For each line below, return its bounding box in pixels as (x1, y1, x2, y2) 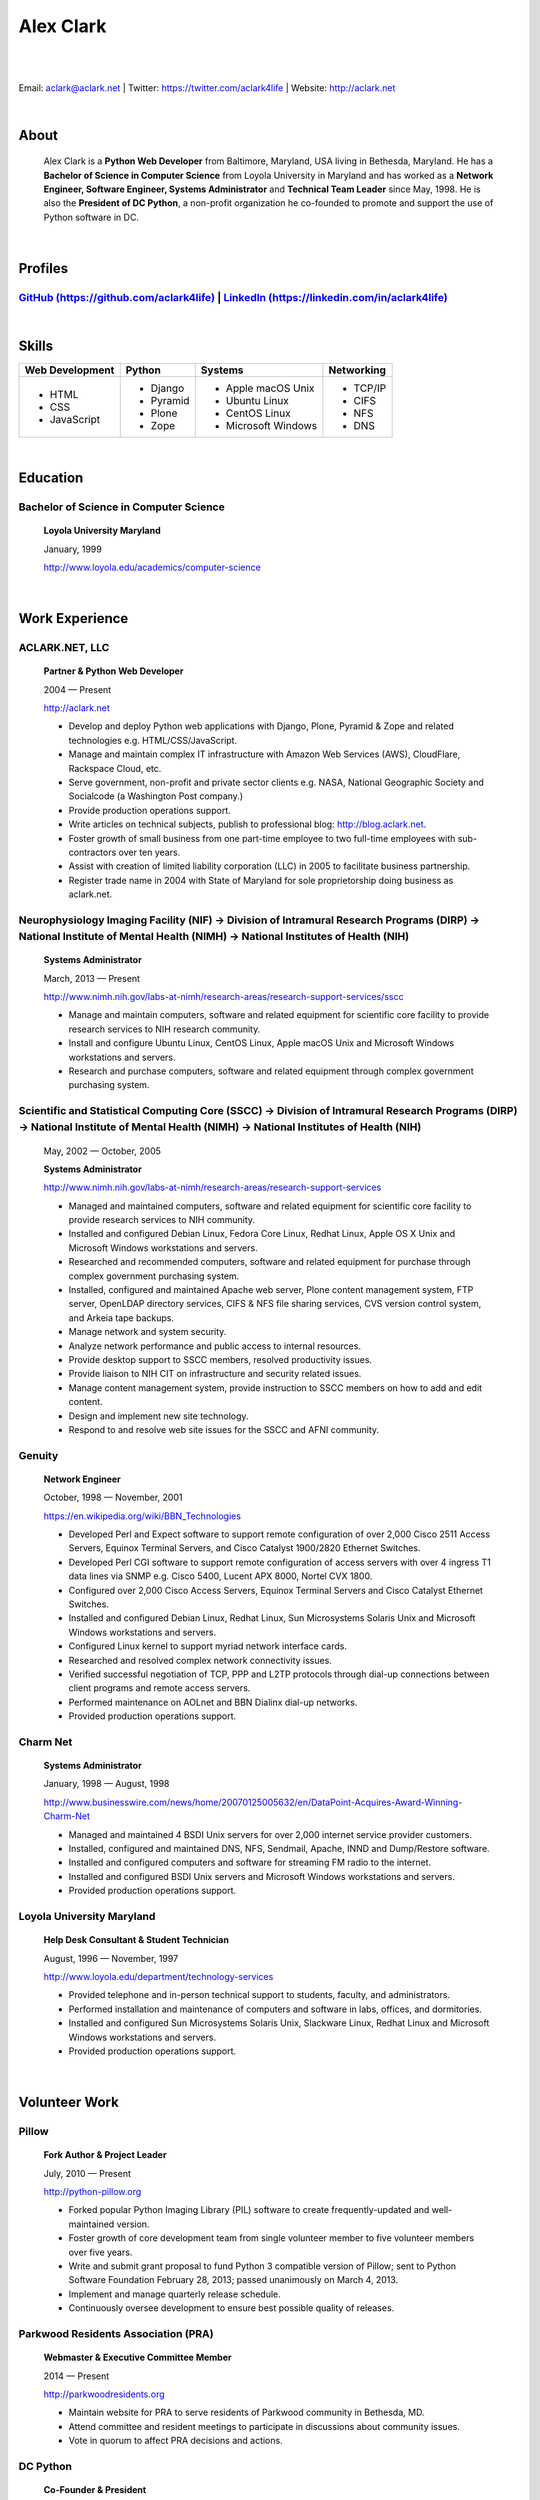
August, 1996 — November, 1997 (43, 1952, 179, 1964)
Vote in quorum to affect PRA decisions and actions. (68, 2435, 284, 2447)
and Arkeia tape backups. (68, 1311, 175, 1324)
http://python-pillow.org (43, 2186, 142, 2198)
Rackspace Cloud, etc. (68, 762, 162, 774)
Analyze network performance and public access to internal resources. (68, 1340, 362, 1352)
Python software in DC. (43, 211, 140, 223)
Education (18, 469, 84, 486)
